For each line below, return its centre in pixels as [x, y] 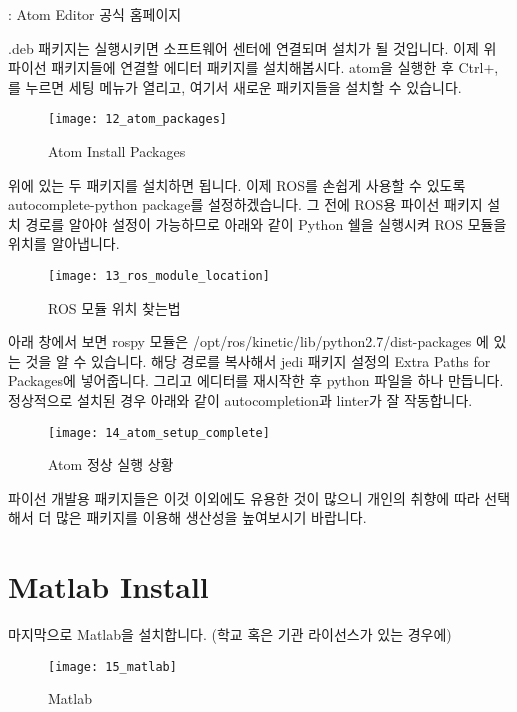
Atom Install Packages [117, 151]
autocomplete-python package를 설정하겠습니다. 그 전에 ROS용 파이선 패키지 [245, 204]
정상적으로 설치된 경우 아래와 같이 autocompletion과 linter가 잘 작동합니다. [240, 400]
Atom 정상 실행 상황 [111, 464]
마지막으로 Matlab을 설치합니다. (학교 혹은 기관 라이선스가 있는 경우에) [230, 634]
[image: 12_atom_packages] [137, 119]
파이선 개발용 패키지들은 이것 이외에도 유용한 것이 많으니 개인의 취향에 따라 [244, 497]
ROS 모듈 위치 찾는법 [114, 307]
